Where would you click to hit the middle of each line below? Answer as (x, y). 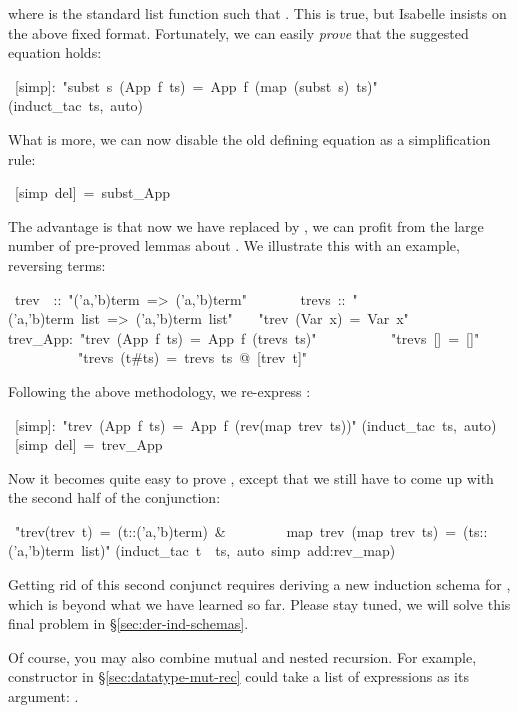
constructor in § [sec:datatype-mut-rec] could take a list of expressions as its (238, 676)
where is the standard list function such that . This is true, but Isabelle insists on (257, 13)
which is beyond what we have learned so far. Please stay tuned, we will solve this (259, 603)
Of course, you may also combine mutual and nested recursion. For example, (242, 656)
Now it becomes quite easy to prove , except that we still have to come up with (251, 477)
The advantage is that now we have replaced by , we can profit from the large (246, 225)
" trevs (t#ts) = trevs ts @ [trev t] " (193, 357)
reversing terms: (57, 264)
